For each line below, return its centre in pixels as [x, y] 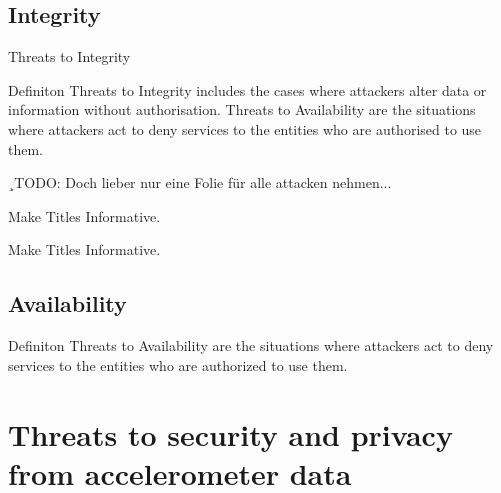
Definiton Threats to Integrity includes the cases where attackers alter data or [247, 89]
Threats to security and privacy [230, 433]
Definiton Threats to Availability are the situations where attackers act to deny [251, 345]
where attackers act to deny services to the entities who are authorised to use [245, 128]
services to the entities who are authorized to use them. [178, 364]
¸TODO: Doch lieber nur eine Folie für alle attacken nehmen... [200, 182]
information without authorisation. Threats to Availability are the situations [242, 109]
